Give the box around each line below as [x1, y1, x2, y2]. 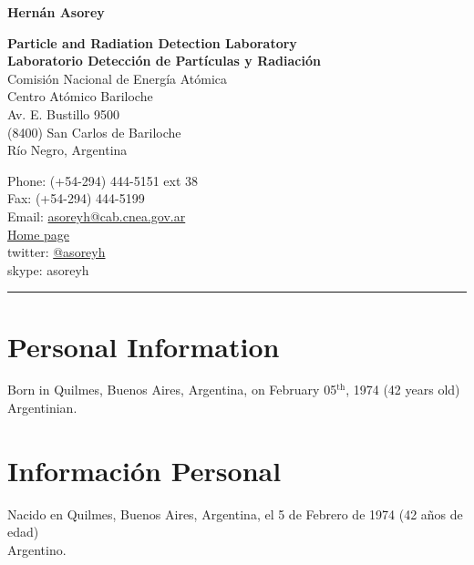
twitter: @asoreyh [7, 242, 106, 262]
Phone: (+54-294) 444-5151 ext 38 [7, 170, 199, 190]
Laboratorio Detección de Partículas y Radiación [7, 51, 321, 70]
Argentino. [7, 539, 67, 559]
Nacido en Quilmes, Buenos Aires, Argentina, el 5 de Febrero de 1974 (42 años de [7, 504, 463, 523]
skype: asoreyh [7, 260, 89, 279]
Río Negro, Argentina [7, 140, 128, 159]
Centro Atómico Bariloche [7, 87, 153, 106]
